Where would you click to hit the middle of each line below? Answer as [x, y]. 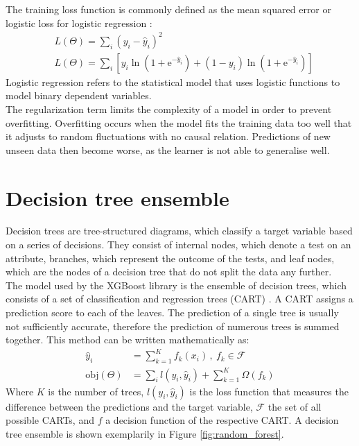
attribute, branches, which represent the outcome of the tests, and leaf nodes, [170, 258]
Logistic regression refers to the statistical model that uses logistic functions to [173, 82]
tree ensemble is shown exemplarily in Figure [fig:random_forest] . [145, 433]
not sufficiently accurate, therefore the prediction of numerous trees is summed [173, 326]
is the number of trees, [96, 391]
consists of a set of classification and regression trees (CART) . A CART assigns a [179, 299]
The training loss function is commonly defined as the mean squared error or [169, 9]
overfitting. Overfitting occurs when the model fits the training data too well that [179, 122]
